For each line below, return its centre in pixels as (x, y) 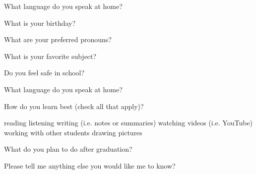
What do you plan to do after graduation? (68, 149)
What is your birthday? (40, 23)
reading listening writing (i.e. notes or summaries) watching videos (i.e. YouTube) (128, 123)
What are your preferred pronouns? (58, 39)
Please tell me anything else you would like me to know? (90, 165)
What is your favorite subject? (50, 56)
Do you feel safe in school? (44, 73)
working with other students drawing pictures (73, 132)
